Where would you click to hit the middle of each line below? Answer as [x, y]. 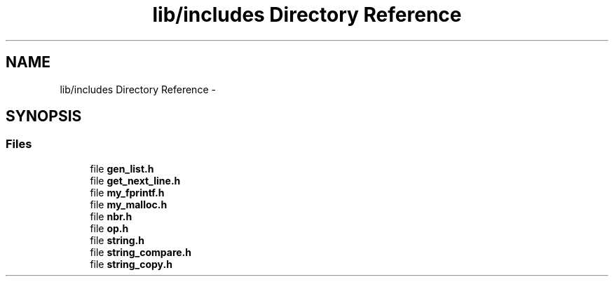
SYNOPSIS [44, 116]
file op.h [109, 228]
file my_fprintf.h [127, 192]
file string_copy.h [131, 264]
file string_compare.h [141, 252]
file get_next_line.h [135, 180]
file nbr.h [111, 216]
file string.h [117, 240]
